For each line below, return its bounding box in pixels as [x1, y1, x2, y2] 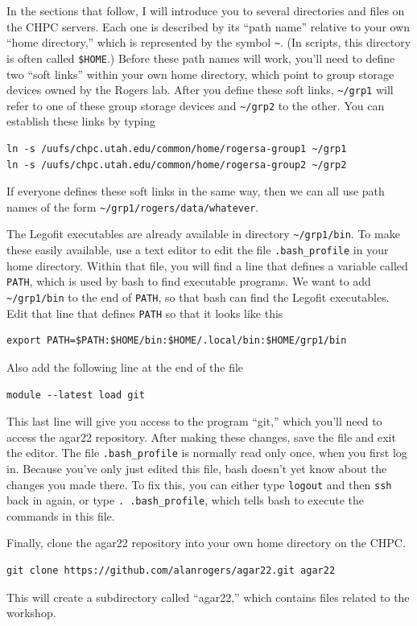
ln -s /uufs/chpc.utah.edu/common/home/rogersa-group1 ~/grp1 [6, 143, 347, 154]
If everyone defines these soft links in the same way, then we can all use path [6, 183, 385, 200]
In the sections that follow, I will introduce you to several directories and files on [6, 2, 405, 19]
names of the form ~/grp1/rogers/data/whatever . [6, 198, 259, 215]
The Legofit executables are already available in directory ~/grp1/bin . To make [6, 225, 400, 242]
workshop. [6, 604, 56, 621]
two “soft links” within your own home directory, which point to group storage [6, 65, 394, 82]
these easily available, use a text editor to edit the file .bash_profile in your [6, 241, 389, 258]
